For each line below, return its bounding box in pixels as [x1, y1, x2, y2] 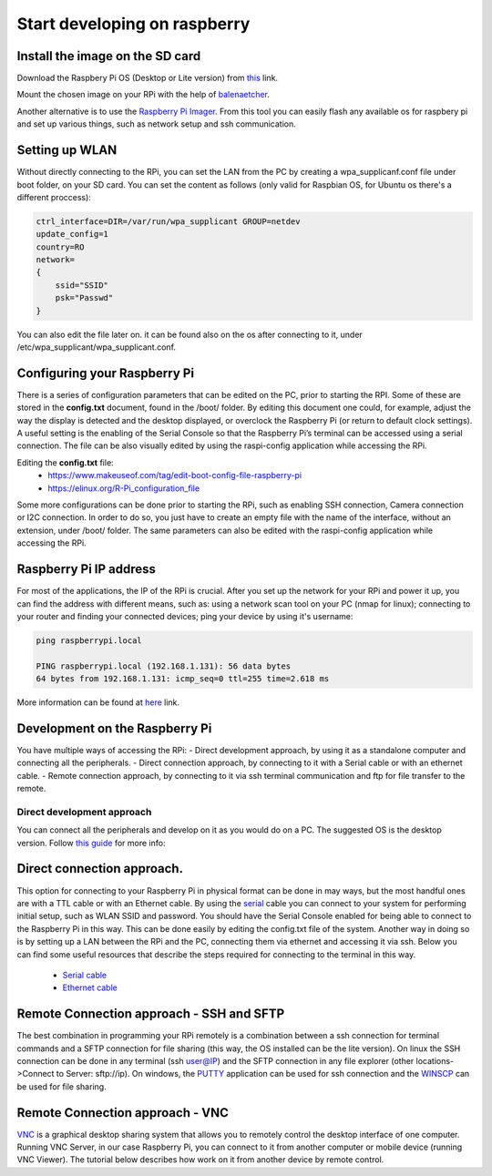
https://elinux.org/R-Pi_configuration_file [47, 483, 200, 494]
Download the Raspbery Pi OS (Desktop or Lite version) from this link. [16, 73, 278, 84]
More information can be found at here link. [16, 697, 180, 708]
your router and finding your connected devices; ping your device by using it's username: [16, 610, 354, 621]
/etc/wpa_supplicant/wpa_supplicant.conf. [16, 342, 177, 353]
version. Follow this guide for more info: [16, 837, 166, 848]
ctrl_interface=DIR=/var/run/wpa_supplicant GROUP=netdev [36, 216, 301, 227]
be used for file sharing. [16, 1080, 107, 1092]
